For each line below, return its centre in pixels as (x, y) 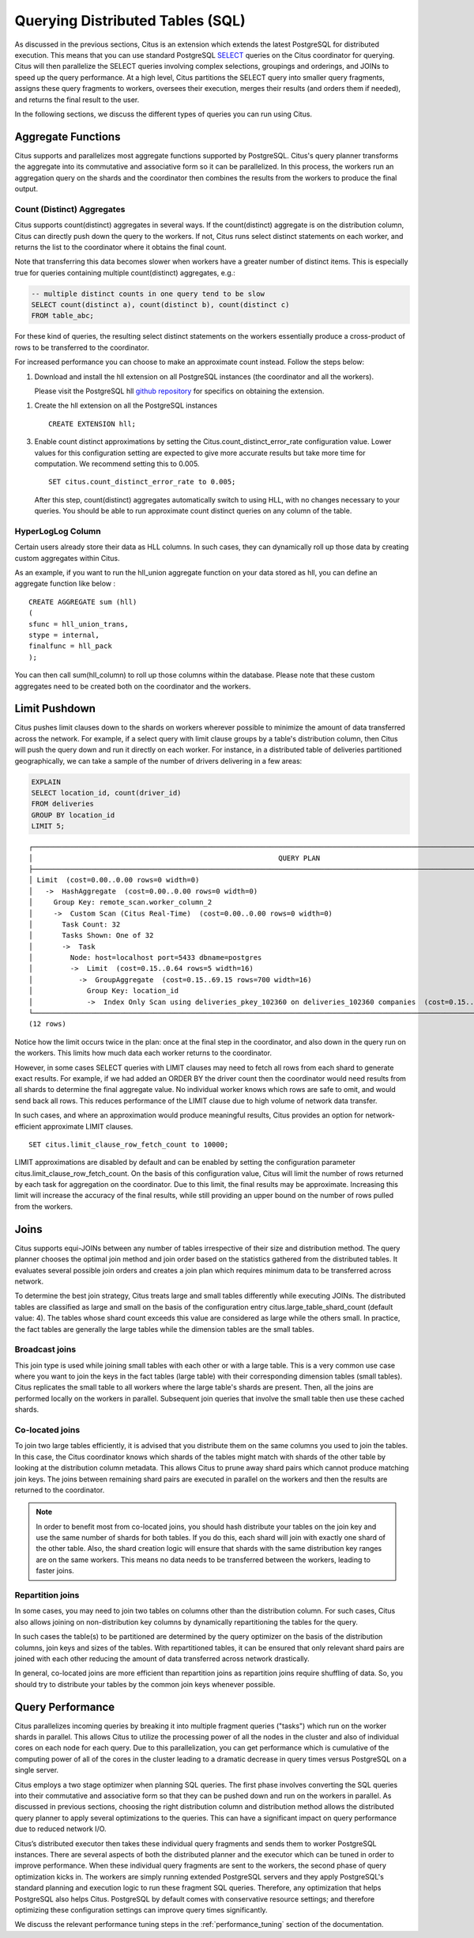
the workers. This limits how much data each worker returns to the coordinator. (143, 1053)
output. (26, 188)
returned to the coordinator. (60, 1490)
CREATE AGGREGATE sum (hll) (83, 602)
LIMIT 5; (48, 826)
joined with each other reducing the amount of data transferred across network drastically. (162, 1659)
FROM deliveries (63, 804)
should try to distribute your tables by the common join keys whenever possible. (145, 1684)
